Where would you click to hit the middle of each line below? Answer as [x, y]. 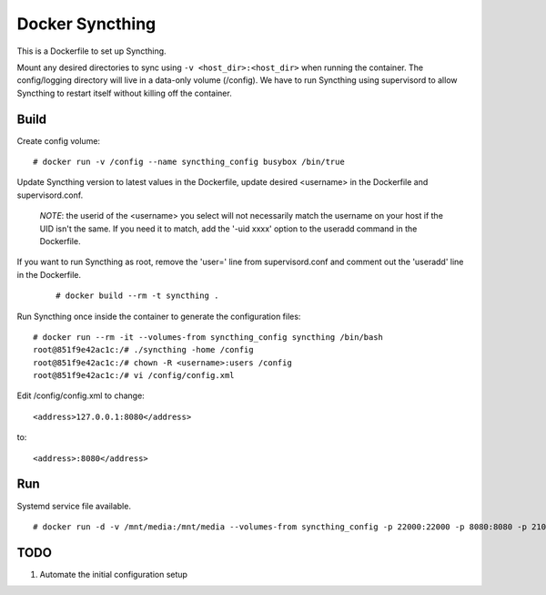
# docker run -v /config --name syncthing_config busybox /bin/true [189, 162]
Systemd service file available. [74, 506]
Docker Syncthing [86, 24]
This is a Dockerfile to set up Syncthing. [92, 51]
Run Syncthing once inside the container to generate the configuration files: [159, 316]
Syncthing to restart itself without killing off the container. [124, 93]
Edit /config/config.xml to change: [81, 395]
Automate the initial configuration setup [114, 574]
